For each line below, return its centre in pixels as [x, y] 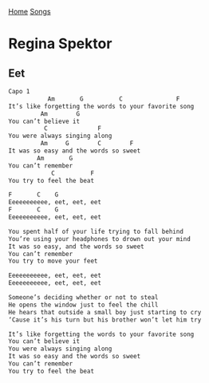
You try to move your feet [53, 261]
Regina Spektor [60, 44]
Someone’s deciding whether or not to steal [83, 298]
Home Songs [30, 12]
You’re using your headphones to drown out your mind [100, 239]
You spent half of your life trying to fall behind [96, 231]
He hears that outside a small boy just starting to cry [105, 312]
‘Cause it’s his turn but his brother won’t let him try [105, 320]
